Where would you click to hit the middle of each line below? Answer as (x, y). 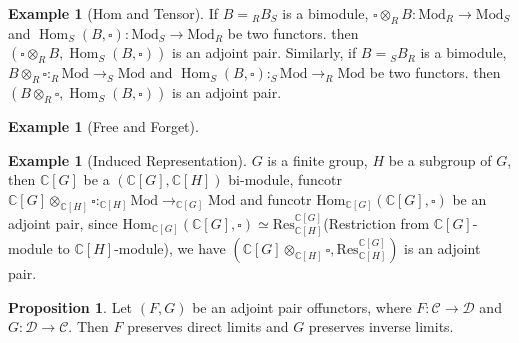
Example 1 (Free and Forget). (103, 126)
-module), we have (170, 248)
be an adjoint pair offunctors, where (302, 306)
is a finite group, (317, 159)
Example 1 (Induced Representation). (127, 159)
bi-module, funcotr (285, 179)
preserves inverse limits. (381, 326)
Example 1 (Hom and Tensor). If (113, 13)
